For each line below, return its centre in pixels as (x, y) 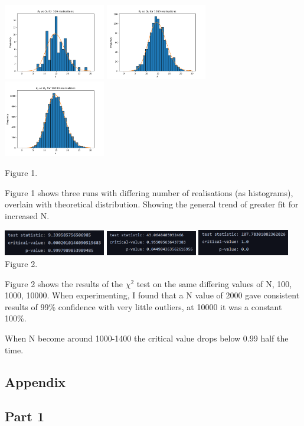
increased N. (27, 215)
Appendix (35, 381)
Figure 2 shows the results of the (64, 283)
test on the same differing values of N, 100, (214, 283)
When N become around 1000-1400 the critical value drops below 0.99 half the (147, 338)
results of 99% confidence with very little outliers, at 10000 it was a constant (143, 306)
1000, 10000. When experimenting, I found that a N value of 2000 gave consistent (152, 295)
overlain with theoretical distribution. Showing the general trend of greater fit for (152, 204)
